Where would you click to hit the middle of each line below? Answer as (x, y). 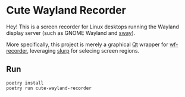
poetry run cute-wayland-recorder (49, 88)
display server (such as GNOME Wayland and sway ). (71, 33)
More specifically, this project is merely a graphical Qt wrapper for (87, 44)
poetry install (25, 83)
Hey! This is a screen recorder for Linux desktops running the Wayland (93, 27)
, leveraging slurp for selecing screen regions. (83, 50)
